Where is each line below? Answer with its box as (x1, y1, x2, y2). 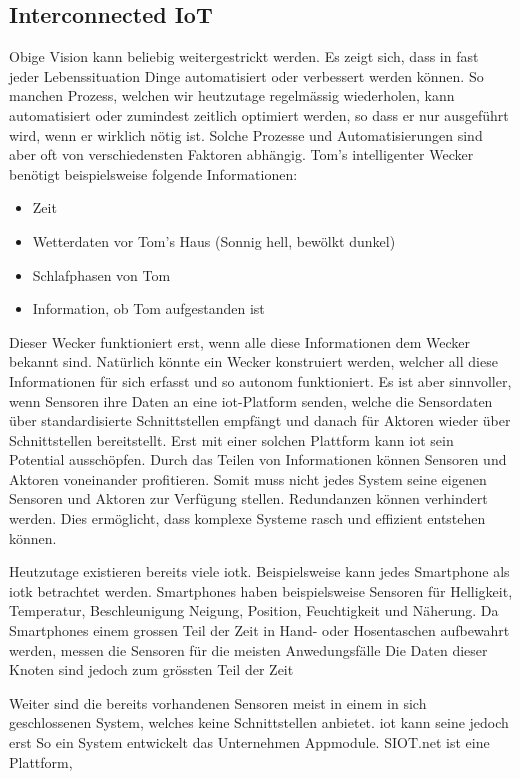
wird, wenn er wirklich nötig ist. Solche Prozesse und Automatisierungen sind (9, 124, 483, 145)
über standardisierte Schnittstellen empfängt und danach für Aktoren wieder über (9, 410, 511, 431)
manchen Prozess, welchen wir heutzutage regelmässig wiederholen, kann (9, 85, 455, 106)
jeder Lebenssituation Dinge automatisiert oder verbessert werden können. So (9, 65, 484, 86)
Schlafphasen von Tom (32, 264, 171, 285)
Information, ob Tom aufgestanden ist (32, 298, 265, 319)
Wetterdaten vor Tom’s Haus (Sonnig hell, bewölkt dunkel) (32, 230, 396, 251)
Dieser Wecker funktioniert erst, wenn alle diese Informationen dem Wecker (9, 331, 471, 352)
